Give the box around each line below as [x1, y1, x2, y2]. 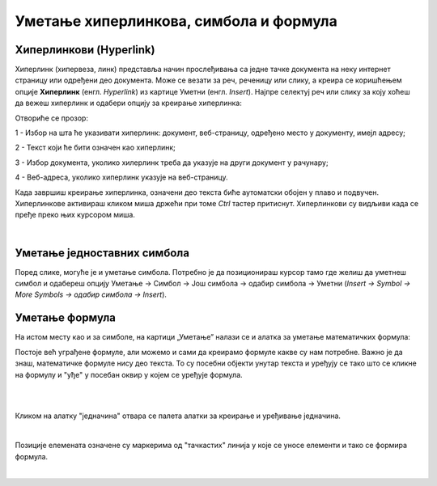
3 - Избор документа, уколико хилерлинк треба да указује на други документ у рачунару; [15, 158, 329, 167]
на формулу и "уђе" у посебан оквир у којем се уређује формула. [15, 370, 243, 379]
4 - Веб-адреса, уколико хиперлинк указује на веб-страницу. [15, 172, 228, 182]
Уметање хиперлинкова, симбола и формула [15, 12, 337, 30]
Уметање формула [15, 311, 117, 325]
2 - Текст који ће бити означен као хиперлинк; [15, 142, 176, 153]
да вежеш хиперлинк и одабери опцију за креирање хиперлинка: [15, 98, 243, 108]
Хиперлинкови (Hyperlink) [15, 43, 155, 57]
